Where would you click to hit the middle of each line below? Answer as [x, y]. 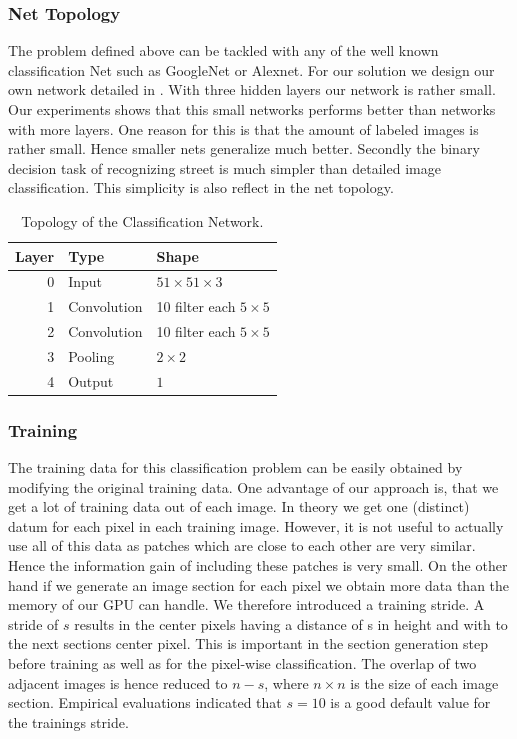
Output [91, 380]
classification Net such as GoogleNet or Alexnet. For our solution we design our [251, 69]
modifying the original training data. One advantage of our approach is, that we [253, 486]
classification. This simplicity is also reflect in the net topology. [201, 187]
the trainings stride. [68, 721]
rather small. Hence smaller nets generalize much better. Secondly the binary [244, 148]
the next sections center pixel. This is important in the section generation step [248, 643]
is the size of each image [424, 682]
